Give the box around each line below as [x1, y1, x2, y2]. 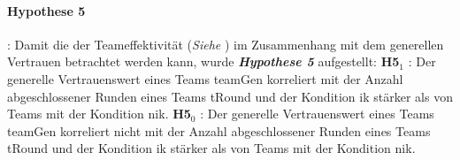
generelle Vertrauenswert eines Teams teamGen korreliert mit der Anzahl [7, 69, 403, 88]
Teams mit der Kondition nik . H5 [7, 104, 191, 123]
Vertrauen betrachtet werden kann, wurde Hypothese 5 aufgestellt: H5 [7, 52, 400, 71]
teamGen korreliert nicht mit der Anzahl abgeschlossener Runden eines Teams [7, 121, 431, 140]
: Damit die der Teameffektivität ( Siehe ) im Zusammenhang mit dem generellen [7, 34, 444, 53]
